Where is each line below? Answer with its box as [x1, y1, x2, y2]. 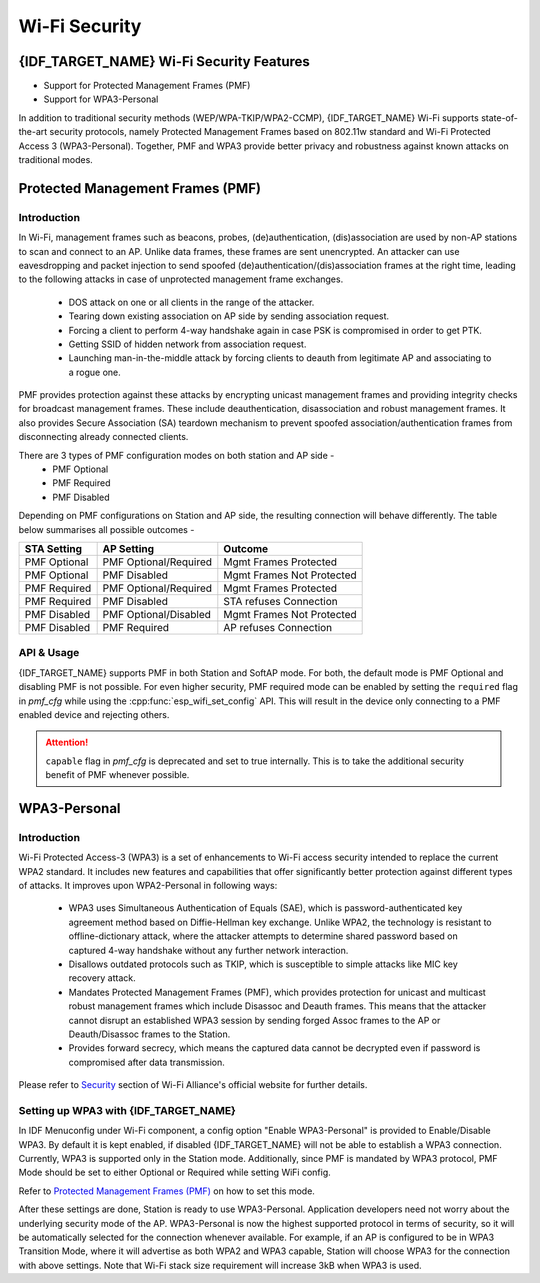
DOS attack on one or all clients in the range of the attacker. [68, 296, 315, 308]
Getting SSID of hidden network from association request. [68, 338, 307, 350]
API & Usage [18, 646, 80, 660]
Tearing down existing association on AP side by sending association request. [68, 310, 390, 322]
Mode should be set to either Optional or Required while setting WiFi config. [18, 1166, 332, 1179]
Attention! [45, 736, 89, 749]
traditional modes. [18, 154, 94, 166]
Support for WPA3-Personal [43, 93, 159, 105]
